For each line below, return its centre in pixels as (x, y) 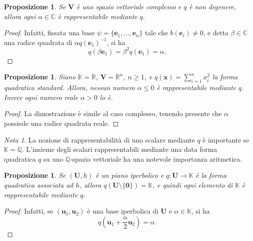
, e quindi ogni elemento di (193, 185)
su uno (53, 158)
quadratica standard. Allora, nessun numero (69, 87)
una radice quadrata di (38, 42)
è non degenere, (212, 6)
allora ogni (20, 16)
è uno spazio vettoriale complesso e (129, 6)
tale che (157, 33)
